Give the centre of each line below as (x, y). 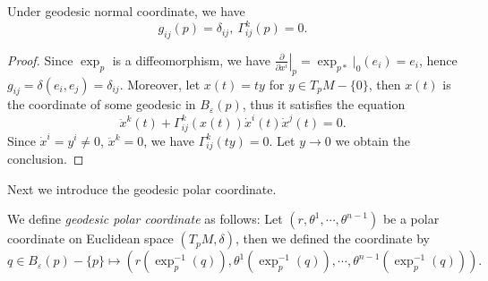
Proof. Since (40, 60)
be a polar (411, 219)
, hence (438, 60)
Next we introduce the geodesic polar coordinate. (142, 188)
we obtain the (373, 140)
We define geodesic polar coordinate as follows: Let (145, 219)
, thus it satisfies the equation (324, 104)
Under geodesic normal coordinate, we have (126, 11)
